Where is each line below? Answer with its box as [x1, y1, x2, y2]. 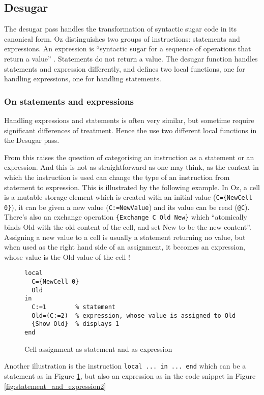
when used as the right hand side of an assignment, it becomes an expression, [4, 241, 245, 252]
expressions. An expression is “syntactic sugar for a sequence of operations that [4, 43, 251, 54]
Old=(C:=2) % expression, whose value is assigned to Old [32, 312, 236, 319]
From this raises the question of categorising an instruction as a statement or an [4, 151, 254, 162]
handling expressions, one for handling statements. [4, 73, 161, 84]
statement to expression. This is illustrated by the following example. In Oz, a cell [4, 181, 260, 192]
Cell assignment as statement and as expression [24, 343, 172, 354]
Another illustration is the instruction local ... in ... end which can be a [4, 360, 246, 371]
